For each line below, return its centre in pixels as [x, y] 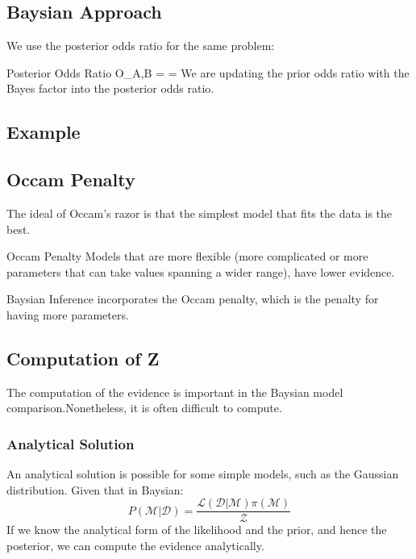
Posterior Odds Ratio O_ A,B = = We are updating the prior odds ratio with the [208, 72]
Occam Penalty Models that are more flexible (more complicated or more [187, 256]
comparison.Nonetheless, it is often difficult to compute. [144, 408]
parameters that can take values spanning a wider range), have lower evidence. [201, 271]
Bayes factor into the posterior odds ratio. [110, 88]
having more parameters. [68, 314]
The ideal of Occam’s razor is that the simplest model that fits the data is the [200, 213]
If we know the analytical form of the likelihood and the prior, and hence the [197, 530]
